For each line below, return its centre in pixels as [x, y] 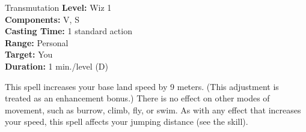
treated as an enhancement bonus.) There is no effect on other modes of [137, 98]
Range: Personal [37, 42]
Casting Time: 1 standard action [69, 31]
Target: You [29, 54]
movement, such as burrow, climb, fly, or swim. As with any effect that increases [153, 109]
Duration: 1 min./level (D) [57, 66]
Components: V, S [42, 19]
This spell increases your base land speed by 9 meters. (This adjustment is [142, 86]
